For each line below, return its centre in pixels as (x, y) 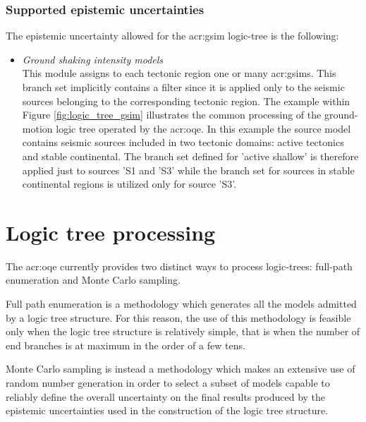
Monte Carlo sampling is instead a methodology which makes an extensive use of (181, 369)
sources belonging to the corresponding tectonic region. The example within (186, 101)
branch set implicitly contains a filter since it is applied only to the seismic (183, 87)
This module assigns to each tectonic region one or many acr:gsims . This (179, 73)
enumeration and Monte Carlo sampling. (93, 280)
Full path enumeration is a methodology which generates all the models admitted (181, 304)
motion (37, 128)
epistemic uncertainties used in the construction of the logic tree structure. (167, 410)
